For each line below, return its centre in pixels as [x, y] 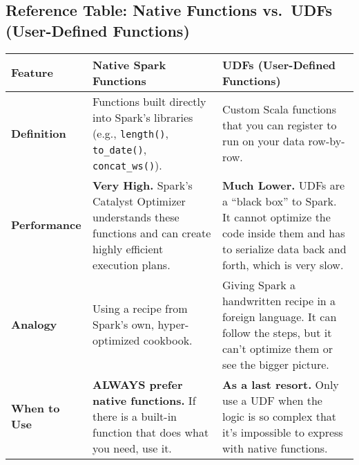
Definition [39, 133]
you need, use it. [132, 448]
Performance [46, 225]
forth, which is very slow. [283, 264]
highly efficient [128, 248]
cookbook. [168, 340]
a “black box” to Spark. [279, 201]
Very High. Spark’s [143, 185]
